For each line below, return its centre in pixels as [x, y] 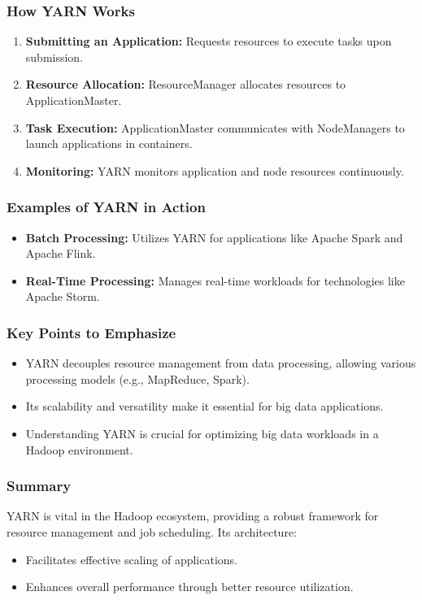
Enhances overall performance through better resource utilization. [189, 587]
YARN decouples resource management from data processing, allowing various [221, 363]
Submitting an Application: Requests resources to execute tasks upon [209, 41]
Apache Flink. [61, 253]
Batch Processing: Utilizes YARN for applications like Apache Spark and [214, 237]
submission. [54, 57]
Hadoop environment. [79, 449]
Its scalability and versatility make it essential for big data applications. [204, 406]
